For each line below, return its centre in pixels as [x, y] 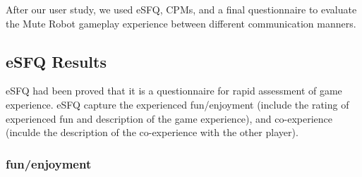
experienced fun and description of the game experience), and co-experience [169, 118]
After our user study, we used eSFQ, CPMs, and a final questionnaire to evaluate [181, 9]
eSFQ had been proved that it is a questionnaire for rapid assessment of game [174, 91]
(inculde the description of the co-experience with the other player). [152, 132]
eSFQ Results [56, 61]
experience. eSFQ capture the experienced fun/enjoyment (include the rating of [177, 104]
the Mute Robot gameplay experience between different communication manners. [181, 23]
